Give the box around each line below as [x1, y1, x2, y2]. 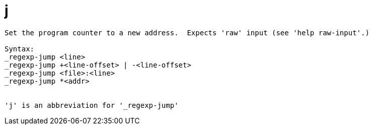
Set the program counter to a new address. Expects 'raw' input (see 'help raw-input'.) [5, 28, 369, 37]
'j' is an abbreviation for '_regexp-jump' [5, 101, 179, 109]
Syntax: [5, 44, 35, 53]
